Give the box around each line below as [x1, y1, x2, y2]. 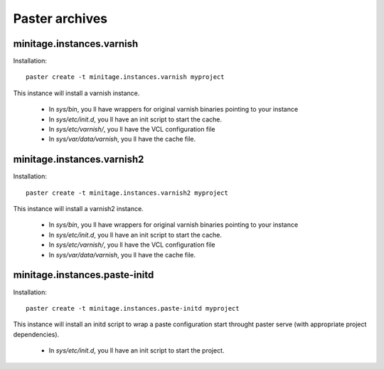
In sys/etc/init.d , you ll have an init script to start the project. [48, 346, 225, 355]
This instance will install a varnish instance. [13, 89, 140, 97]
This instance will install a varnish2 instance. [13, 205, 144, 213]
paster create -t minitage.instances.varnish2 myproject [26, 188, 229, 197]
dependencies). [13, 330, 60, 338]
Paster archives [13, 11, 108, 26]
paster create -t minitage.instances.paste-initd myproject [26, 304, 240, 312]
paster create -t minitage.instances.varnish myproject [26, 73, 225, 81]
